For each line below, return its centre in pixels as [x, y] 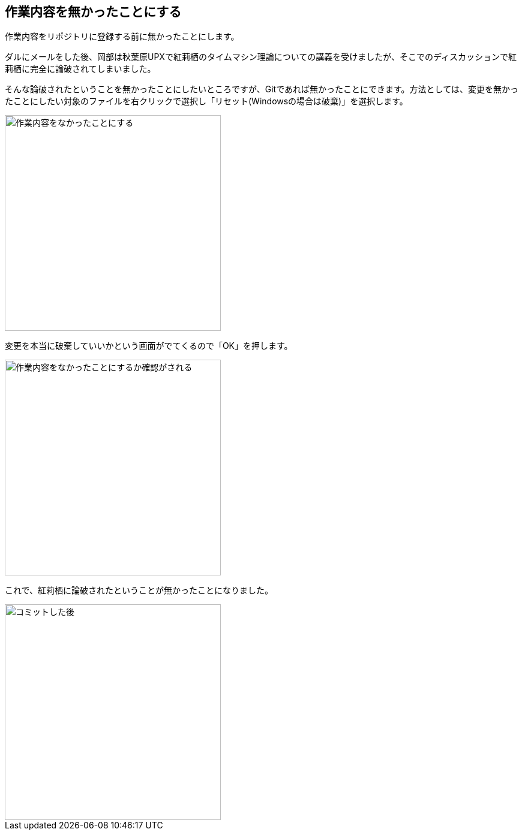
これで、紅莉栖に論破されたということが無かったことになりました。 [139, 590]
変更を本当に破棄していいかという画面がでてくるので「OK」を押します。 [149, 346]
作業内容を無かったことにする [93, 12]
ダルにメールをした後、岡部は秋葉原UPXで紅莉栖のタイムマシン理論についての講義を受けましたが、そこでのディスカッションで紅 [261, 57]
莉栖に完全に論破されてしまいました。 [80, 69]
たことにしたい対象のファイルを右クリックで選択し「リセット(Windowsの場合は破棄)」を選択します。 [206, 101]
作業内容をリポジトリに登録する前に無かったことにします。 [122, 37]
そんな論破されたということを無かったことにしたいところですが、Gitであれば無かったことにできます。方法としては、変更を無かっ [262, 89]
